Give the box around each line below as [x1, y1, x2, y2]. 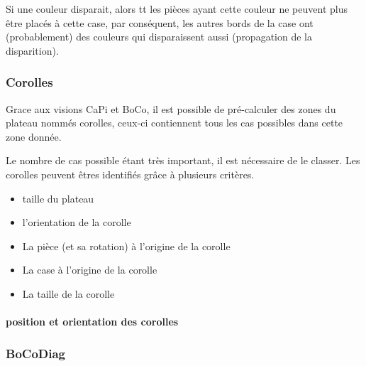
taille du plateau [22, 190, 94, 205]
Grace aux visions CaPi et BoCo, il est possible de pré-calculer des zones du [6, 101, 336, 116]
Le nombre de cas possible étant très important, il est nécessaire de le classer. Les [6, 153, 360, 168]
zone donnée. [6, 129, 62, 144]
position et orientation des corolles [6, 314, 179, 329]
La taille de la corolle [22, 286, 115, 301]
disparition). [6, 43, 59, 58]
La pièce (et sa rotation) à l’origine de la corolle [22, 238, 231, 253]
